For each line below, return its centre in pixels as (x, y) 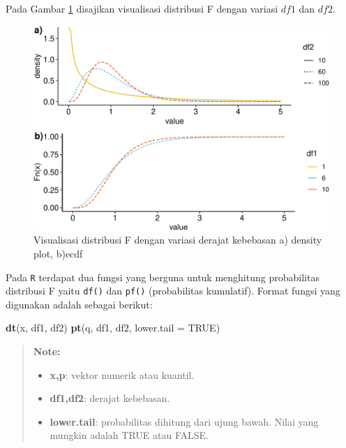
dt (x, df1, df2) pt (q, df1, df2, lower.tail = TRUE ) (113, 328)
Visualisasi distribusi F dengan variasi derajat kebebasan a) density (178, 240)
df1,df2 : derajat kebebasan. (110, 398)
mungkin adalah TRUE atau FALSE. (129, 435)
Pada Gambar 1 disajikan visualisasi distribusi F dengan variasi (142, 8)
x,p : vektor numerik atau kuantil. (122, 374)
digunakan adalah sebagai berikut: (79, 304)
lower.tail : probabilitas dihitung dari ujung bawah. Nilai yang (184, 421)
